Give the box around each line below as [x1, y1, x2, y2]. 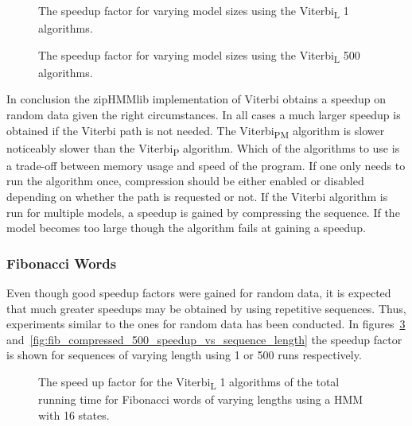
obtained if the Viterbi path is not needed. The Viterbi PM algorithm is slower [6, 122, 385, 141]
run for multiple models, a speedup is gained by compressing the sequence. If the [6, 203, 400, 220]
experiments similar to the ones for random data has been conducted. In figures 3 [6, 316, 406, 332]
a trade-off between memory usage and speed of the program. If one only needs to [6, 157, 406, 173]
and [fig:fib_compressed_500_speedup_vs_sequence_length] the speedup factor [6, 331, 402, 347]
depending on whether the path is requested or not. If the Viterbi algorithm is [6, 188, 388, 205]
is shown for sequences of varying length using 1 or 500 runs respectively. [6, 347, 362, 363]
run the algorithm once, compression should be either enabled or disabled [6, 172, 364, 189]
